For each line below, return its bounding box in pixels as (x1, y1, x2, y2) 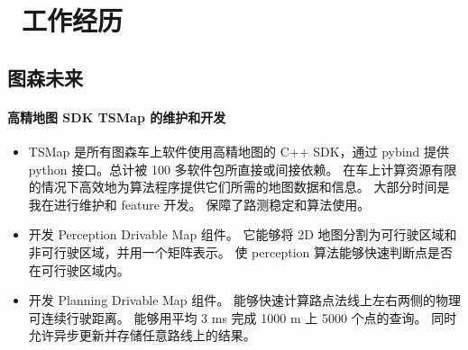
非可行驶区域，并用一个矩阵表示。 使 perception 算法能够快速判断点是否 (28, 242, 453, 261)
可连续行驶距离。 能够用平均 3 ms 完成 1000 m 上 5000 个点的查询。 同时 (28, 308, 457, 327)
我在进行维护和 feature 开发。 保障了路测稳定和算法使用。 (28, 194, 371, 213)
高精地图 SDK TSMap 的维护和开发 (7, 107, 226, 126)
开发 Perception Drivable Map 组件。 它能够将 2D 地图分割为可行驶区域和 (28, 225, 457, 244)
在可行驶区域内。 (28, 260, 130, 279)
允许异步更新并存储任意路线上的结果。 (28, 326, 256, 345)
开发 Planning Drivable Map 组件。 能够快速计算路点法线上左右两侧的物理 (28, 291, 461, 310)
